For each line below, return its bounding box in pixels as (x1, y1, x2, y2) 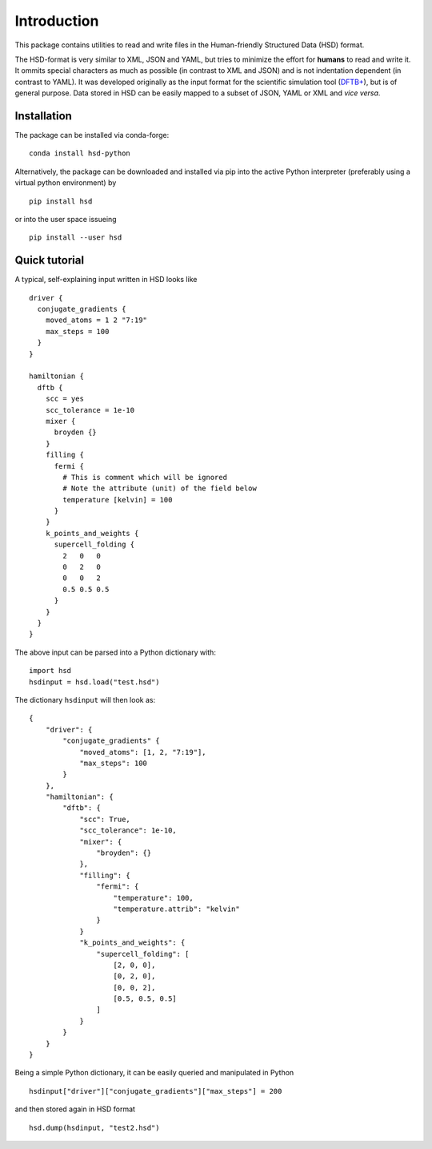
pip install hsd (29, 196, 93, 206)
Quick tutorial (14, 253, 84, 268)
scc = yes (45, 394, 84, 404)
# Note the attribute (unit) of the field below (62, 484, 258, 493)
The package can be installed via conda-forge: (14, 131, 170, 140)
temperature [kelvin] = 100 (62, 495, 173, 504)
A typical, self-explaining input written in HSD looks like (14, 275, 198, 284)
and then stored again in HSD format (14, 1104, 136, 1114)
